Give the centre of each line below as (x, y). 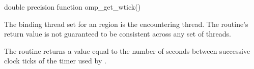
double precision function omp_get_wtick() (73, 7)
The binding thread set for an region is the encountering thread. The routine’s (126, 24)
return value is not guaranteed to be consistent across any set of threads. (118, 34)
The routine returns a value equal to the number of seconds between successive (127, 50)
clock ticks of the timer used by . (55, 61)
